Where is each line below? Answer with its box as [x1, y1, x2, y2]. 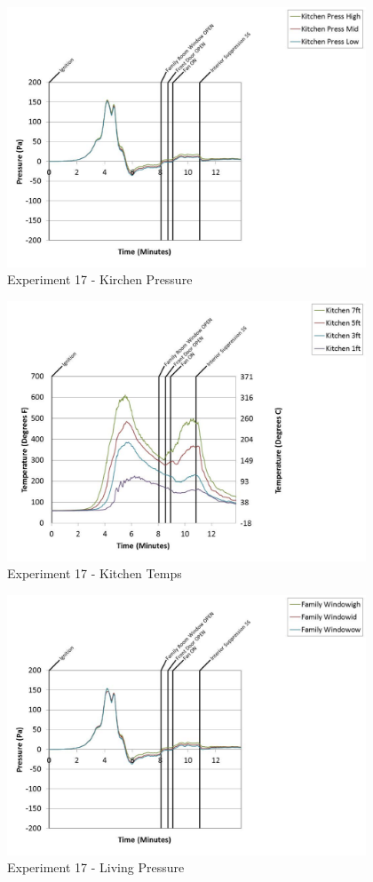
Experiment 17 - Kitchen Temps [7, 564, 182, 583]
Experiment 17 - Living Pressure [7, 858, 185, 877]
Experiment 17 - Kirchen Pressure [7, 270, 193, 289]
